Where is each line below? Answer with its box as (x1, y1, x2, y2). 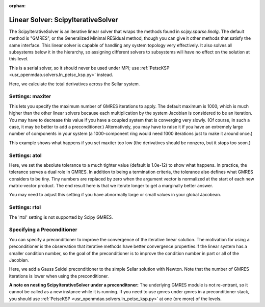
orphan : (9, 3, 26, 8)
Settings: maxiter (9, 93, 52, 100)
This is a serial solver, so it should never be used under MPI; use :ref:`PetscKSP (9, 65, 170, 71)
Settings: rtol (9, 204, 41, 211)
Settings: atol (9, 152, 42, 159)
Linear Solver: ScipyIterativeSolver (9, 15, 118, 24)
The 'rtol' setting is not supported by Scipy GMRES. (9, 214, 113, 220)
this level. (9, 56, 29, 62)
